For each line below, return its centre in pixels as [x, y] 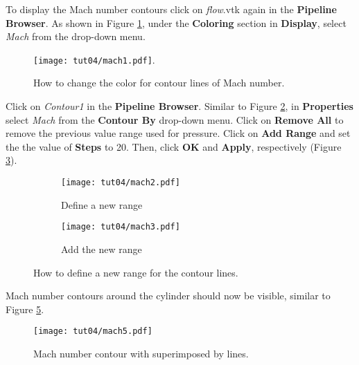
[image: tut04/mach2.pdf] [121, 182]
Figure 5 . [25, 309]
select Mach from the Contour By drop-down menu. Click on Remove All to [175, 119]
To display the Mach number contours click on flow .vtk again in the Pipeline [171, 9]
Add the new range [102, 249]
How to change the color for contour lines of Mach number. [159, 83]
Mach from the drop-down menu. [76, 36]
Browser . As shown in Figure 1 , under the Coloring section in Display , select [176, 22]
